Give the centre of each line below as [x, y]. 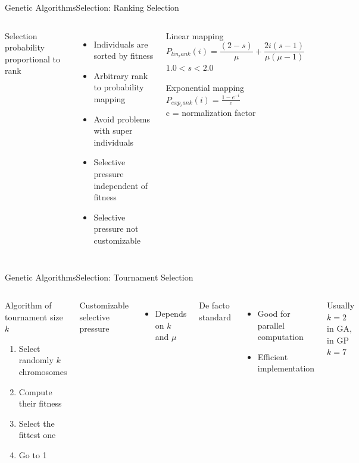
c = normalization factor [211, 112]
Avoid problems [122, 119]
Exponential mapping [205, 87]
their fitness [40, 403]
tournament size [34, 316]
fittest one [37, 435]
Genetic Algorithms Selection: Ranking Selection [92, 7]
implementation [286, 368]
